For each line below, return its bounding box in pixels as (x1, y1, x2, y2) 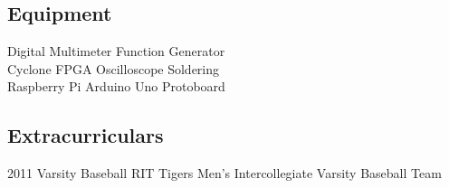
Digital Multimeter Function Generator (7, 42, 225, 61)
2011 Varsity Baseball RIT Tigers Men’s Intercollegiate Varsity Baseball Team (7, 164, 442, 183)
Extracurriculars (7, 121, 164, 149)
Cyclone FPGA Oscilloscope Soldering (7, 59, 220, 78)
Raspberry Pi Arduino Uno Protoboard (7, 77, 225, 96)
